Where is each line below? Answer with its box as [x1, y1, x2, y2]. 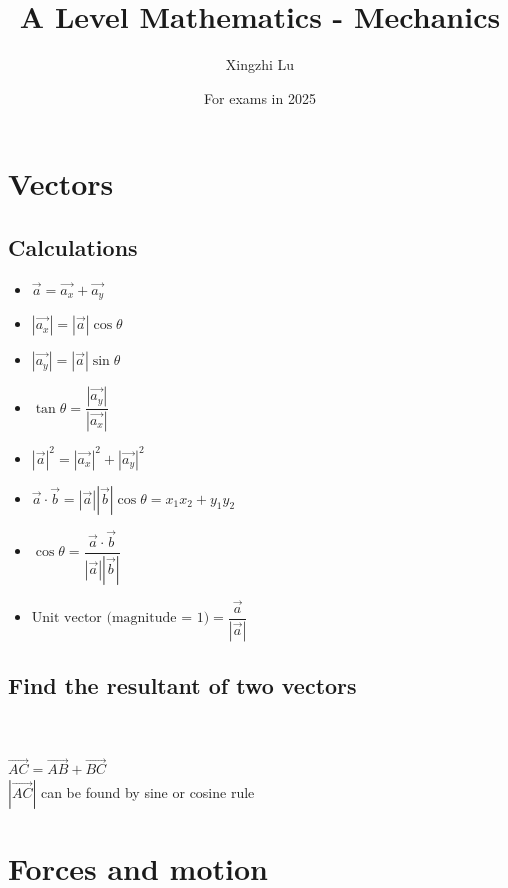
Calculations [8, 231, 138, 262]
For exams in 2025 [204, 87, 316, 108]
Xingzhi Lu [225, 54, 295, 75]
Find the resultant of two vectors [8, 670, 357, 701]
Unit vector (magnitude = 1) [31, 611, 210, 626]
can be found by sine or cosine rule [40, 781, 255, 802]
